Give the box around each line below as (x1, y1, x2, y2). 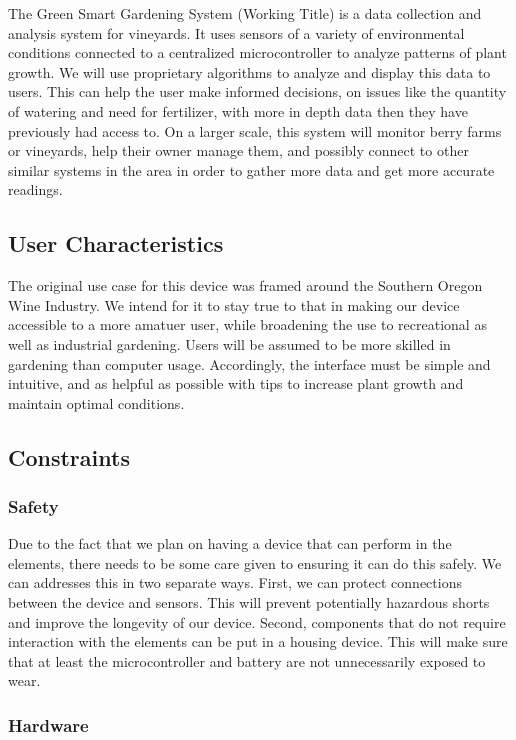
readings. (8, 179, 63, 200)
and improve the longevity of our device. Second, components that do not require (8, 611, 506, 632)
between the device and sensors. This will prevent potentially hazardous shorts (8, 592, 490, 613)
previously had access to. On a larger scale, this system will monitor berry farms (8, 120, 502, 141)
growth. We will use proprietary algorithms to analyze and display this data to (8, 61, 491, 82)
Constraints (8, 441, 130, 472)
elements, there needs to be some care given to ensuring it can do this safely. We (8, 552, 502, 573)
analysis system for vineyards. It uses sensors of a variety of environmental (8, 22, 465, 43)
